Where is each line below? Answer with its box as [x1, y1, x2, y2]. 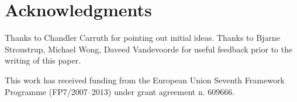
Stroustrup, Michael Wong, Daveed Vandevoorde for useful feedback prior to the [5, 43, 293, 55]
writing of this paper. [5, 54, 81, 66]
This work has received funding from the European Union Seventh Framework [5, 73, 285, 86]
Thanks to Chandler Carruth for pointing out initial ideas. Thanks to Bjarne [5, 31, 280, 44]
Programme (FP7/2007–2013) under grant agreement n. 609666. [5, 85, 235, 97]
